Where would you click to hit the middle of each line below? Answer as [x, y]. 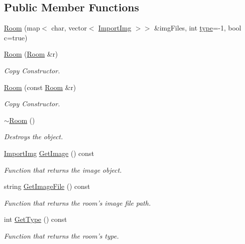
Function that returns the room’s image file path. [77, 202]
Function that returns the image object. [63, 169]
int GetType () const [35, 219]
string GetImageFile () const [47, 186]
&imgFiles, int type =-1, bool [198, 28]
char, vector [69, 28]
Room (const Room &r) [40, 87]
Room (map [22, 28]
